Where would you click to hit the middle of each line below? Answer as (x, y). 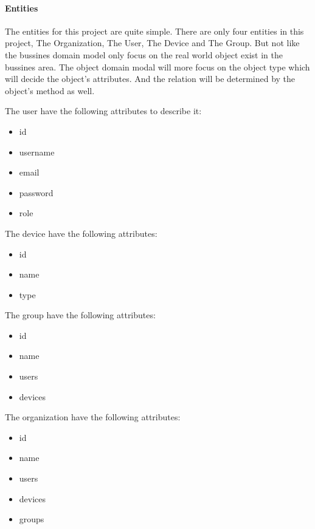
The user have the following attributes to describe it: (103, 111)
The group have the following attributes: (80, 315)
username (37, 152)
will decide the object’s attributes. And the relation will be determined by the (150, 79)
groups (32, 519)
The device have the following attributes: (81, 233)
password (36, 192)
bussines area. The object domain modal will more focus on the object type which (157, 67)
